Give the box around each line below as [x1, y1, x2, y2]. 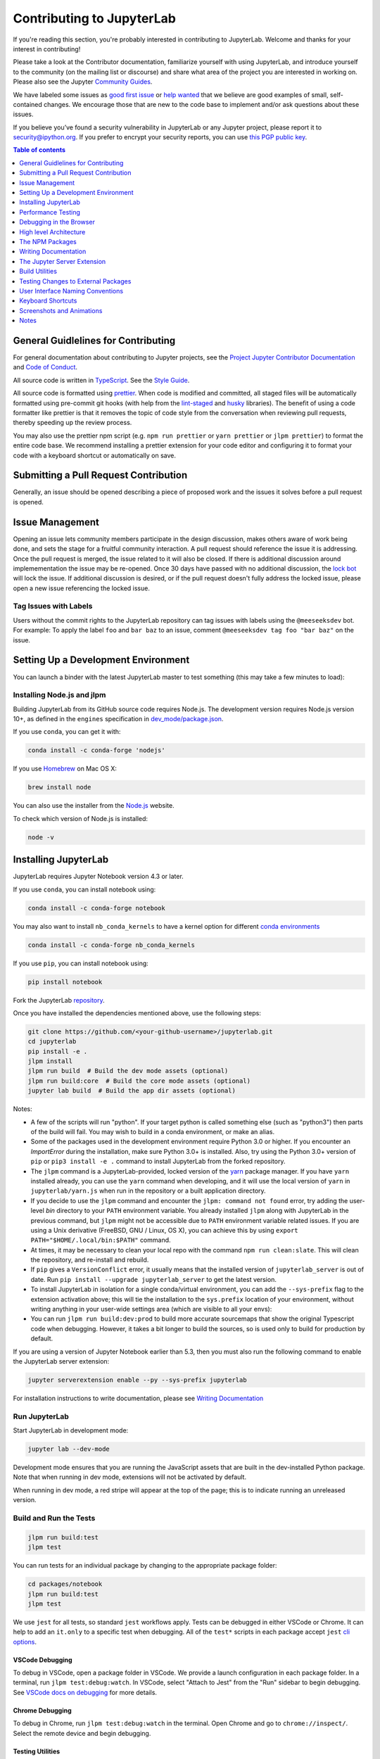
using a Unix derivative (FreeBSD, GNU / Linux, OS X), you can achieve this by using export [30, 1226, 298, 1234]
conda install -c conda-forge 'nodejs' [27, 747, 165, 754]
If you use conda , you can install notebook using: [13, 885, 156, 894]
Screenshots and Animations [19, 306, 103, 315]
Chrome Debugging [13, 1706, 72, 1715]
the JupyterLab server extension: [13, 1357, 110, 1365]
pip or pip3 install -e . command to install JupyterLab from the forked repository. [30, 1157, 286, 1166]
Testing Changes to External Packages [19, 277, 132, 285]
